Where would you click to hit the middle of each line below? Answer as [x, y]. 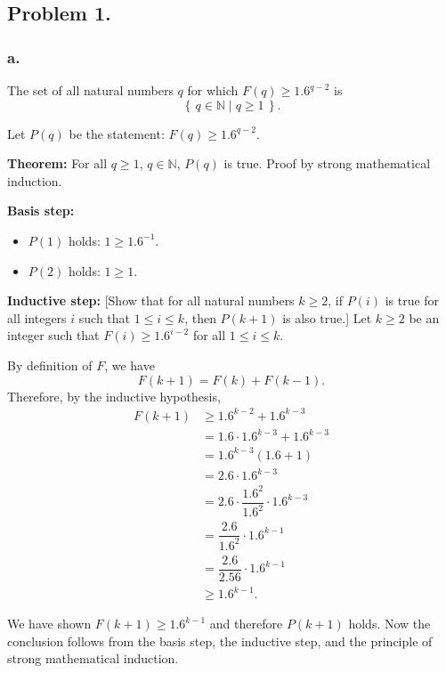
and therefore [246, 624]
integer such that [53, 335]
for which [213, 90]
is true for [412, 300]
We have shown [49, 624]
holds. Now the [389, 624]
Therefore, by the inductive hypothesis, [114, 396]
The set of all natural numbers [90, 90]
